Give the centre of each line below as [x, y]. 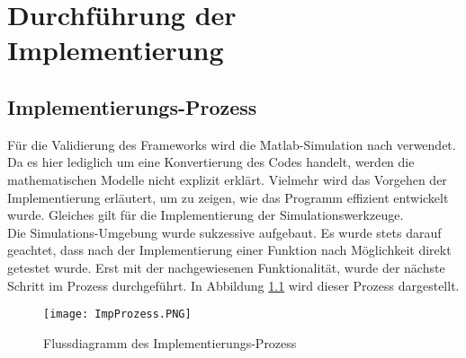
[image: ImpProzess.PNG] [117, 314]
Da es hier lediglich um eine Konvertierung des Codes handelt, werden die [211, 162]
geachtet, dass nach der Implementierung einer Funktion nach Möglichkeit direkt [229, 250]
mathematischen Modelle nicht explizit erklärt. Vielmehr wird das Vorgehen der [227, 179]
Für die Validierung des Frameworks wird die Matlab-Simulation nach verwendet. [232, 144]
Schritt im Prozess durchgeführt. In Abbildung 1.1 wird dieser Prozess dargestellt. [233, 285]
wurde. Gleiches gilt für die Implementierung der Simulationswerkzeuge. [206, 215]
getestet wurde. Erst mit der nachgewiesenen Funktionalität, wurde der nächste [226, 267]
